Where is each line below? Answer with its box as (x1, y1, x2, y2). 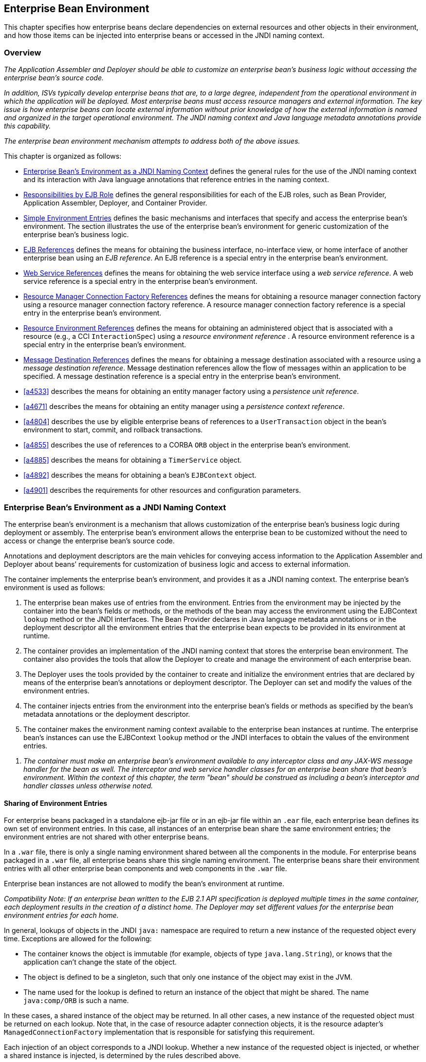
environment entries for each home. (4, 911, 119, 920)
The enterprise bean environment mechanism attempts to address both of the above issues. (4, 137, 300, 146)
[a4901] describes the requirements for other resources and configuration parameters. (23, 486, 301, 495)
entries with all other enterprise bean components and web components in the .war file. (4, 864, 287, 873)
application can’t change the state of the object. (23, 958, 177, 967)
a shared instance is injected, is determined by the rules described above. (4, 1051, 241, 1060)
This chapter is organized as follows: (4, 152, 122, 161)
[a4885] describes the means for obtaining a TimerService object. (23, 456, 242, 465)
